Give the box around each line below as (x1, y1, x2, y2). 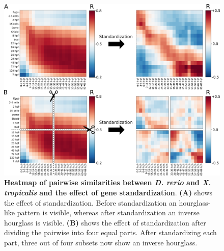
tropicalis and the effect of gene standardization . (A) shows (4, 187, 213, 197)
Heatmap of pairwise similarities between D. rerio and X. (4, 177, 211, 188)
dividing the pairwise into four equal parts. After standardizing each (4, 227, 217, 238)
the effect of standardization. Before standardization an (4, 197, 177, 208)
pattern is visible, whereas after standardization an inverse (17, 207, 200, 218)
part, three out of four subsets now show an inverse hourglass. (4, 237, 198, 247)
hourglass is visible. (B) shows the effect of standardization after (4, 217, 206, 228)
